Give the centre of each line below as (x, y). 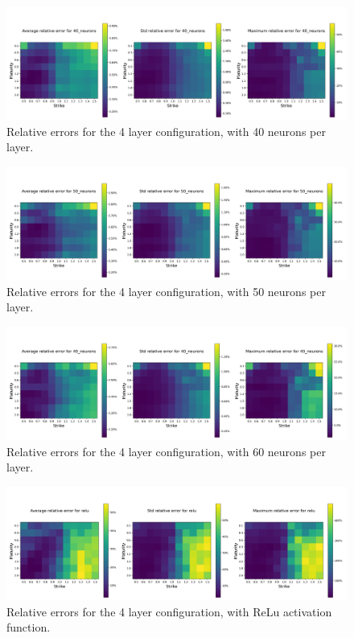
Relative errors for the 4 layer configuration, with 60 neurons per (166, 451)
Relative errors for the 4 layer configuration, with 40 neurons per (166, 131)
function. (29, 627)
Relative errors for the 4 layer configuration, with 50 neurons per (166, 291)
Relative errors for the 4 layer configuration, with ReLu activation (169, 611)
